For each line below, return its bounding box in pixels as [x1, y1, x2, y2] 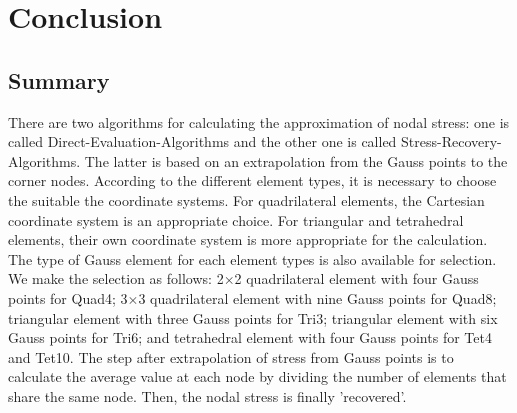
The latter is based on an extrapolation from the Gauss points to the [84, 150, 508, 171]
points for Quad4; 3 [8, 287, 128, 308]
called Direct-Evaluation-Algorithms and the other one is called [8, 131, 397, 152]
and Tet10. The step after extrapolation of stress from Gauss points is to [8, 346, 454, 367]
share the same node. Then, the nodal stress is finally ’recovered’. [8, 385, 407, 406]
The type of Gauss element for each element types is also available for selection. [8, 248, 497, 269]
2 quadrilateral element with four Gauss [234, 268, 479, 289]
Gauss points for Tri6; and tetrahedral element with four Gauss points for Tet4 [8, 327, 492, 348]
